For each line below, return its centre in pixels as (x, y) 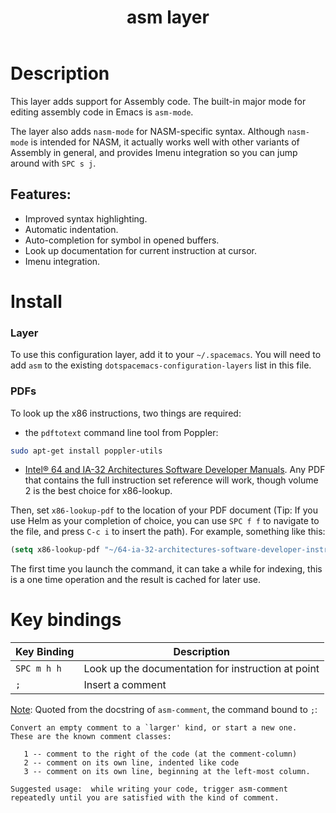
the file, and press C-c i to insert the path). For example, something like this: (168, 532)
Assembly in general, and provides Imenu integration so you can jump (154, 152)
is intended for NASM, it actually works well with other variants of (165, 142)
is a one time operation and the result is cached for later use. (135, 580)
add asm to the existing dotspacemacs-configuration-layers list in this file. (161, 365)
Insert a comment (125, 685)
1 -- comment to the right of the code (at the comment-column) (160, 754)
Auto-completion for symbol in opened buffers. (122, 240)
